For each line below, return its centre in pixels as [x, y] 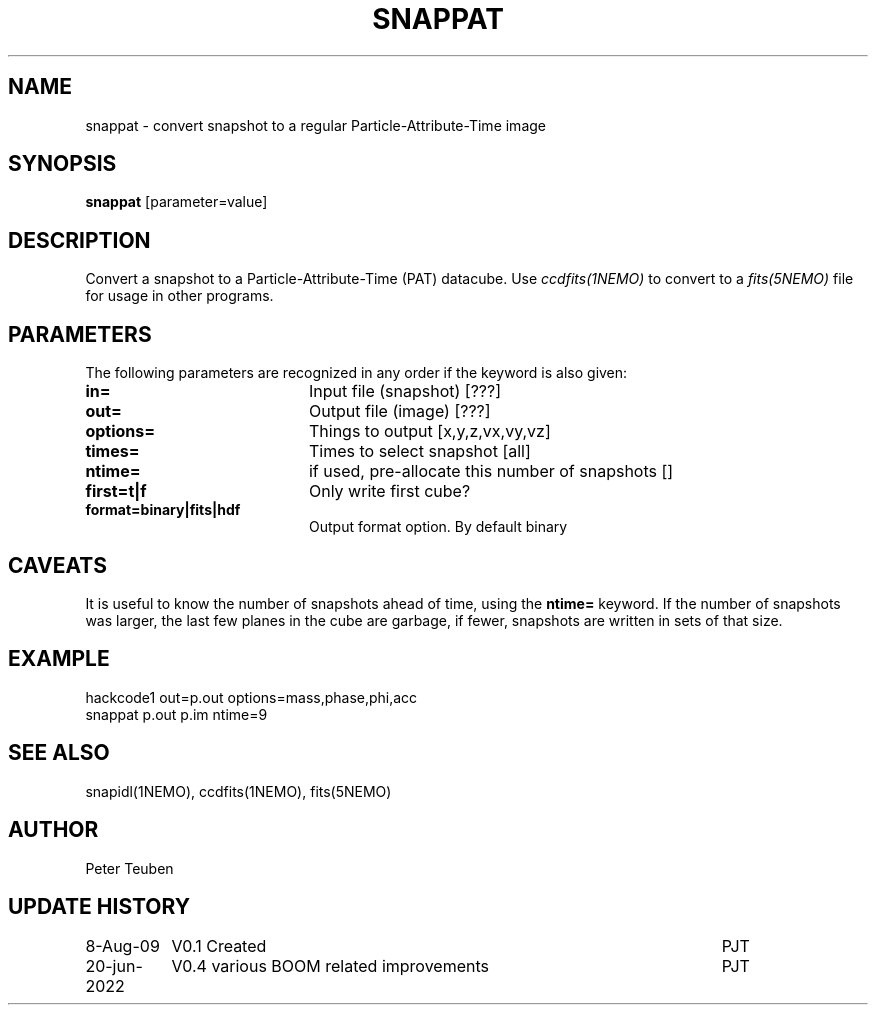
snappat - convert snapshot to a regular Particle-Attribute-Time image [315, 125]
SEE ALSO [59, 753]
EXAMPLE [59, 659]
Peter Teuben [129, 868]
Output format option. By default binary [438, 527]
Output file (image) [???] [399, 411]
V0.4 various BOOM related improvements [330, 966]
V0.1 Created [219, 946]
